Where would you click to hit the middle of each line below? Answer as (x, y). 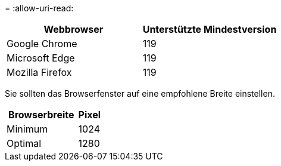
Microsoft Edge (41, 58)
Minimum (27, 129)
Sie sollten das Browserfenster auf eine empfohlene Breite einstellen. (140, 93)
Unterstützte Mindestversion (210, 29)
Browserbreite (41, 115)
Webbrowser (74, 29)
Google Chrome (42, 44)
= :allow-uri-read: (39, 8)
